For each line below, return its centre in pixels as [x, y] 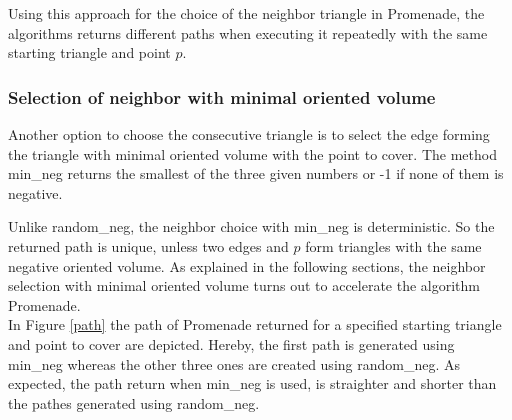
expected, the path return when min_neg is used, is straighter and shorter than [252, 383]
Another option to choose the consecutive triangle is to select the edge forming [249, 134]
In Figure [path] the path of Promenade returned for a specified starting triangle [255, 324]
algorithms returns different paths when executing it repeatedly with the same [248, 32]
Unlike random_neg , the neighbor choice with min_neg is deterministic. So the [251, 226]
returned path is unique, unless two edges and [148, 245]
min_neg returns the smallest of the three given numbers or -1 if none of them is [256, 173]
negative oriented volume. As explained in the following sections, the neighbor [247, 265]
